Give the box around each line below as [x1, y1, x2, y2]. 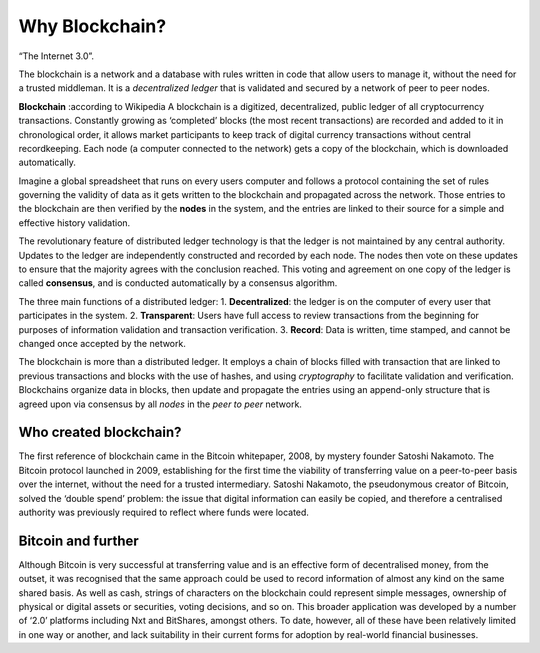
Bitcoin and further [18, 532, 139, 549]
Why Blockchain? [18, 15, 167, 37]
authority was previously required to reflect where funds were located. [18, 506, 310, 518]
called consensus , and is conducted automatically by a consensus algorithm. [18, 277, 338, 289]
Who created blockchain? [18, 424, 182, 441]
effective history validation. [18, 216, 131, 229]
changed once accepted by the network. [18, 337, 187, 349]
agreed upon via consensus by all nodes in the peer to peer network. [18, 398, 302, 410]
